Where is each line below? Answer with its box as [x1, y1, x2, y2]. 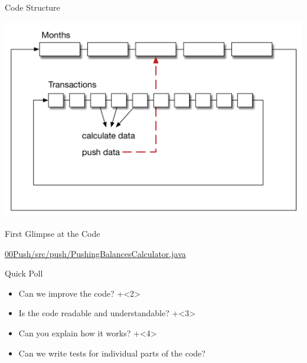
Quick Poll [5, 267, 43, 280]
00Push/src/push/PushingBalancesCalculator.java [5, 247, 186, 259]
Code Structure [5, 1, 60, 13]
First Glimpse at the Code [5, 227, 100, 239]
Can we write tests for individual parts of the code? [18, 346, 205, 359]
